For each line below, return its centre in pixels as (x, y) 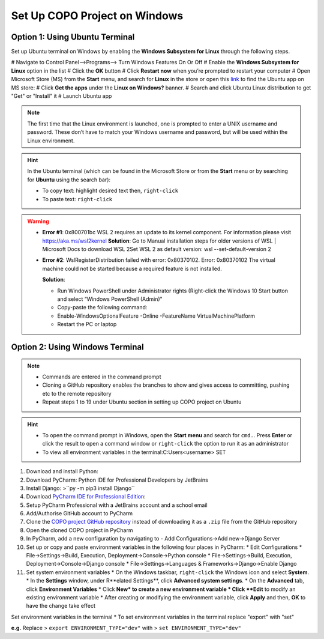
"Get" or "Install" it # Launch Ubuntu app (61, 96)
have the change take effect (61, 606)
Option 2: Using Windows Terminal (77, 347)
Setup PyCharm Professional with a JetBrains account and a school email (117, 505)
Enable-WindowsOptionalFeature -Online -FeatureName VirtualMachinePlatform (156, 316)
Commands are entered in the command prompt (102, 377)
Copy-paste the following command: (102, 307)
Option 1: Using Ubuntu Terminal (73, 37)
